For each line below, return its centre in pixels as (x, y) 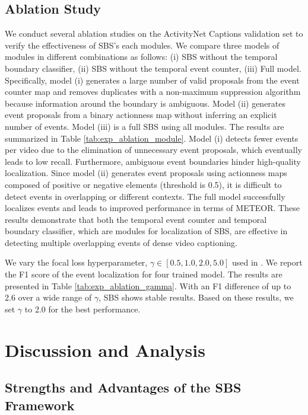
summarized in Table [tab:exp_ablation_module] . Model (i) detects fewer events (152, 138)
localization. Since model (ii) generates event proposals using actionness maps (146, 173)
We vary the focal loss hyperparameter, (76, 262)
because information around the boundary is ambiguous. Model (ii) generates (145, 103)
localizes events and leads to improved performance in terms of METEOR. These (152, 208)
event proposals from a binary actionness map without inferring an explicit (141, 115)
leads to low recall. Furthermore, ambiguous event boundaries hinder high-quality (153, 161)
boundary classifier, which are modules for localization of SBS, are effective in (146, 231)
